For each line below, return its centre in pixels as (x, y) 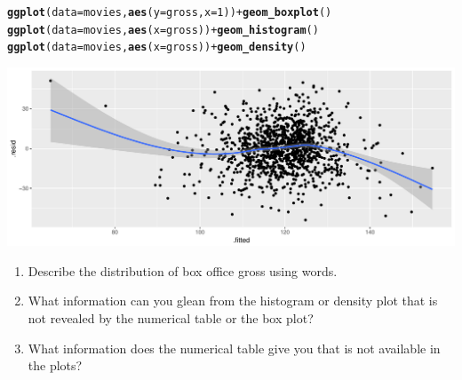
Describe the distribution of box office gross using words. (183, 270)
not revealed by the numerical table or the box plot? (171, 318)
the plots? (55, 365)
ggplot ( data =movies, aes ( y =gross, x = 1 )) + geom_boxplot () (170, 12)
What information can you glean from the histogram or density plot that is (233, 301)
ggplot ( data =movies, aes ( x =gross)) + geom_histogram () (163, 30)
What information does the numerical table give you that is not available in (234, 348)
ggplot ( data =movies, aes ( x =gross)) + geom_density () (157, 47)
